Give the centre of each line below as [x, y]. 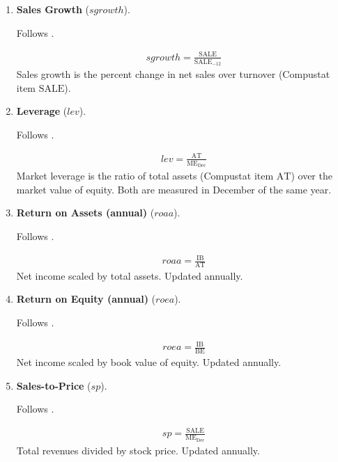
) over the [312, 176]
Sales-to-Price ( [54, 385]
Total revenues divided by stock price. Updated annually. [138, 450]
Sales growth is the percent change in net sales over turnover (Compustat [173, 73]
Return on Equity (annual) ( [86, 299]
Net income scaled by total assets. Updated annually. [130, 275]
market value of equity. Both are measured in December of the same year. [174, 189]
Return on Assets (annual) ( [85, 213]
